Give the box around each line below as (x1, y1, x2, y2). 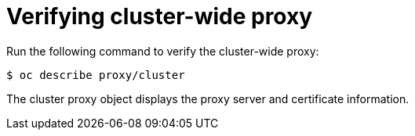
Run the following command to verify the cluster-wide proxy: (6, 44, 319, 58)
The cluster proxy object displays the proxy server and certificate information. (6, 91, 410, 106)
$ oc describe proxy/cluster (6, 68, 185, 81)
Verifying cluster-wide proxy (6, 3, 313, 30)
